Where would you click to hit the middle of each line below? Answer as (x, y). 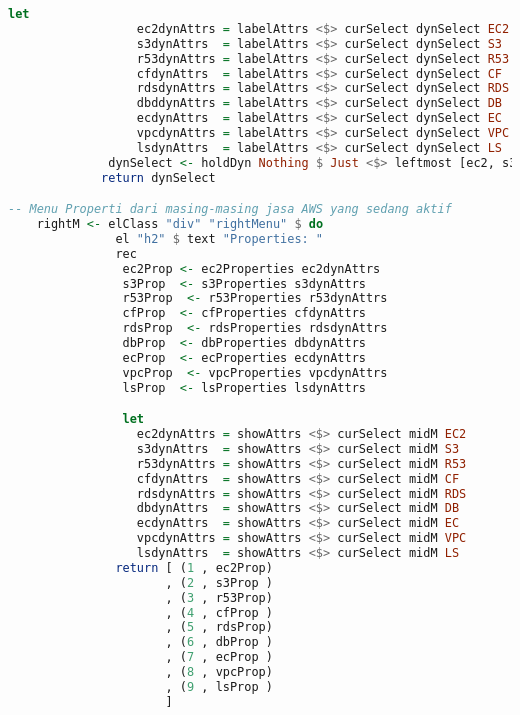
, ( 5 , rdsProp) (219, 627)
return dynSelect (158, 177)
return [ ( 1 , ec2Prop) (194, 567)
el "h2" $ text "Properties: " (219, 238)
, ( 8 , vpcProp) (219, 672)
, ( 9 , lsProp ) (219, 686)
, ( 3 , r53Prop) (219, 597)
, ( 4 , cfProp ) (219, 612)
